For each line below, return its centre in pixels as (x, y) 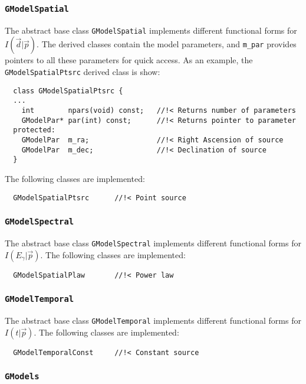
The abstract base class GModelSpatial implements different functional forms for (151, 30)
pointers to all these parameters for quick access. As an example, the (129, 60)
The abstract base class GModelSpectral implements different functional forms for (153, 243)
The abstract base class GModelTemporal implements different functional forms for (153, 320)
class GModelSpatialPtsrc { (68, 91)
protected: (34, 130)
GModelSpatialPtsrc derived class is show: (83, 72)
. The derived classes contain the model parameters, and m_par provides (167, 44)
